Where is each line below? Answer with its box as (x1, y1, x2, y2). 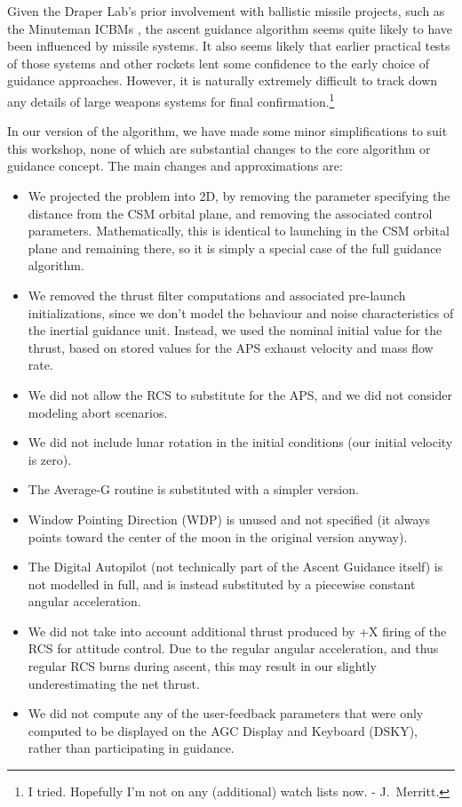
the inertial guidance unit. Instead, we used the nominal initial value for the (28, 321, 442, 340)
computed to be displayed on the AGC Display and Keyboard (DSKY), (28, 721, 418, 739)
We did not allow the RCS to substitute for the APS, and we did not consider (28, 385, 452, 403)
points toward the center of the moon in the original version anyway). (28, 527, 408, 546)
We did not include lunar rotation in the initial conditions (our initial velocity (28, 433, 453, 451)
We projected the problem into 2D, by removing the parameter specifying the (28, 187, 450, 204)
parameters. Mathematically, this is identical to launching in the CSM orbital (28, 221, 450, 240)
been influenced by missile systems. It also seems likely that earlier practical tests (7, 36, 450, 55)
